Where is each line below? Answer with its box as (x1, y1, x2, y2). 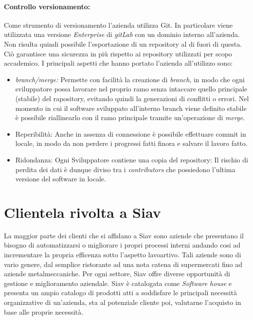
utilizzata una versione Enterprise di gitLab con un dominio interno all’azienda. (4, 29, 240, 39)
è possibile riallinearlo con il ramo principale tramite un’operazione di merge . (15, 112, 245, 123)
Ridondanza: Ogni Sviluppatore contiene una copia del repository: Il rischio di (15, 154, 248, 164)
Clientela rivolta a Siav (4, 202, 161, 222)
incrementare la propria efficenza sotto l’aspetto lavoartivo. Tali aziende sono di (4, 249, 241, 260)
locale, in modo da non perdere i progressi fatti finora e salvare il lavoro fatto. (15, 138, 248, 148)
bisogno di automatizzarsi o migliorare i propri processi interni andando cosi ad (4, 240, 241, 250)
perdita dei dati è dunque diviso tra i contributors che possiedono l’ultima (15, 164, 235, 174)
